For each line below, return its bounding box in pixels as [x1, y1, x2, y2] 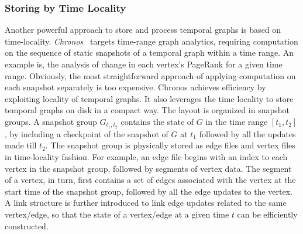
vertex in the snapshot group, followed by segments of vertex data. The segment [5, 162, 292, 174]
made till [5, 139, 37, 151]
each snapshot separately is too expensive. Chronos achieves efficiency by [5, 81, 266, 93]
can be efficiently [237, 208, 298, 220]
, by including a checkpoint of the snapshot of [5, 127, 168, 140]
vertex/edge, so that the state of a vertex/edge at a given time [5, 208, 229, 220]
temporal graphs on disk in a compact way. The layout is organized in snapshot [5, 104, 290, 116]
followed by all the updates [199, 127, 296, 140]
